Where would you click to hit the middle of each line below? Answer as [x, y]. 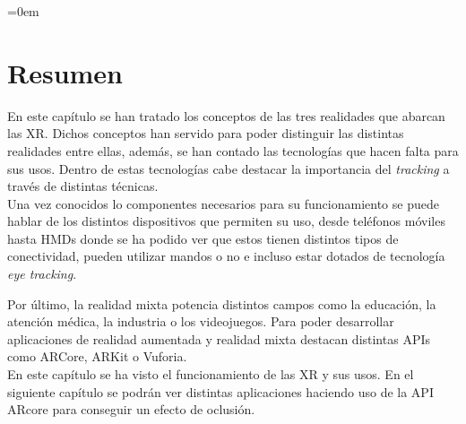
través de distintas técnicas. [83, 186]
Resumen [65, 72]
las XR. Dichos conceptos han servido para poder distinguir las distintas [206, 133]
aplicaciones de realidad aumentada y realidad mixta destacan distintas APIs [219, 338]
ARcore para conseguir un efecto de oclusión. [131, 409]
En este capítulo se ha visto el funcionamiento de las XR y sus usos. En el [211, 374]
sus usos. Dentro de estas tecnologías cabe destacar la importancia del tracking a [229, 168]
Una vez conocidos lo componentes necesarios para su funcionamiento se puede [223, 203]
